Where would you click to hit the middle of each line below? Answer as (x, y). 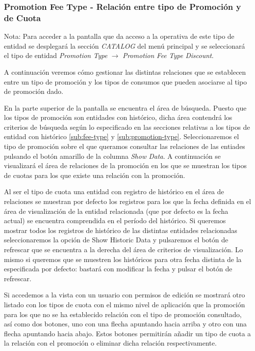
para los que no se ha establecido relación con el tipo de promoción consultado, (123, 314)
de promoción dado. (34, 91)
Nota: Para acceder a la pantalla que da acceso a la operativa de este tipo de (119, 36)
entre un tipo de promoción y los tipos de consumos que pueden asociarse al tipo (126, 81)
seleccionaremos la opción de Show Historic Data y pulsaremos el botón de (116, 240)
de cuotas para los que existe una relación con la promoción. (95, 175)
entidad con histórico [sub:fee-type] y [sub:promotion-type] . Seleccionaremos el (122, 136)
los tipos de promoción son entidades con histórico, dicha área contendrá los (118, 117)
